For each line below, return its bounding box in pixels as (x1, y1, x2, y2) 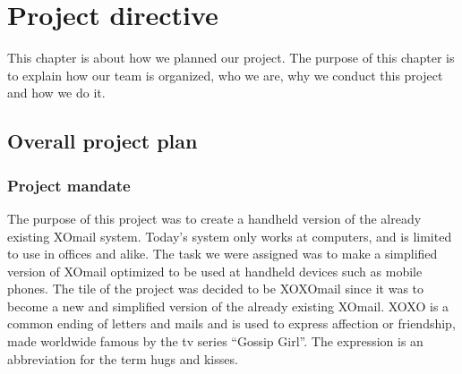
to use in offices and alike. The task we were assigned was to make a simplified (7, 244, 438, 263)
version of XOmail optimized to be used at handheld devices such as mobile (7, 261, 423, 280)
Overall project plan (7, 127, 198, 155)
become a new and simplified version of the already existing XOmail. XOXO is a (7, 296, 449, 315)
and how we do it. (7, 83, 106, 102)
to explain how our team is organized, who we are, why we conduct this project (7, 65, 443, 84)
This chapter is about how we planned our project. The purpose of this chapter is (7, 48, 455, 67)
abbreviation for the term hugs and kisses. (7, 349, 238, 368)
